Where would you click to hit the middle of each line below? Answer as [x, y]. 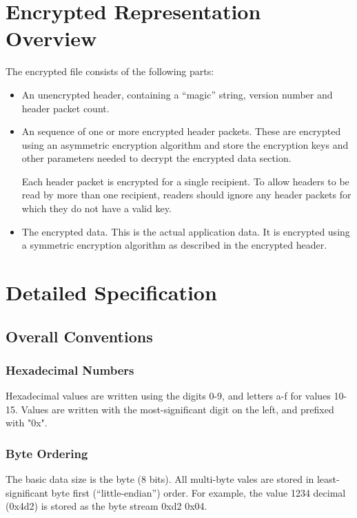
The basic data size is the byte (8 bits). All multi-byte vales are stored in [160, 479]
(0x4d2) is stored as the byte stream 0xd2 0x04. [106, 506]
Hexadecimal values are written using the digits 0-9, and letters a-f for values [168, 396]
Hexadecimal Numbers [70, 370]
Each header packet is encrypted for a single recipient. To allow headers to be [185, 181]
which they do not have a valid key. [96, 208]
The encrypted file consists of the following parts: [110, 71]
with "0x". [27, 423]
